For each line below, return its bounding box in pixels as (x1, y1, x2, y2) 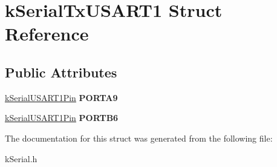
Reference (5, 21, 89, 46)
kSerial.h (5, 152, 37, 165)
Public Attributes (5, 62, 117, 81)
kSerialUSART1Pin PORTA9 (5, 91, 118, 103)
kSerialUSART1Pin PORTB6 (5, 111, 119, 124)
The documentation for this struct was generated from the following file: (5, 131, 273, 144)
